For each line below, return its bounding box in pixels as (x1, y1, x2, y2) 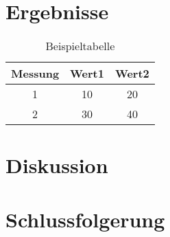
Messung (11, 65, 60, 82)
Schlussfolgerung (5, 205, 165, 233)
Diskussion (5, 151, 108, 179)
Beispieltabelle (45, 38, 115, 54)
